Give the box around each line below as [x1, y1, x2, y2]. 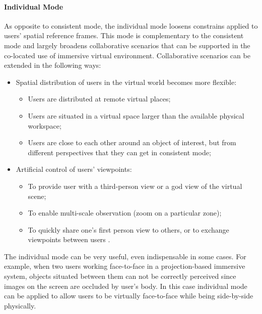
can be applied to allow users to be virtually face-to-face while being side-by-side [4, 290, 253, 301]
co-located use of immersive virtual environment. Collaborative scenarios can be [4, 50, 250, 60]
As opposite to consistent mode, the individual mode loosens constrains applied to [4, 20, 258, 31]
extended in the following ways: [4, 60, 101, 70]
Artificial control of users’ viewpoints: [16, 164, 132, 174]
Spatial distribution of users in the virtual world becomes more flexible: [16, 76, 237, 87]
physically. [4, 300, 36, 310]
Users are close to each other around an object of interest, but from [28, 137, 236, 148]
